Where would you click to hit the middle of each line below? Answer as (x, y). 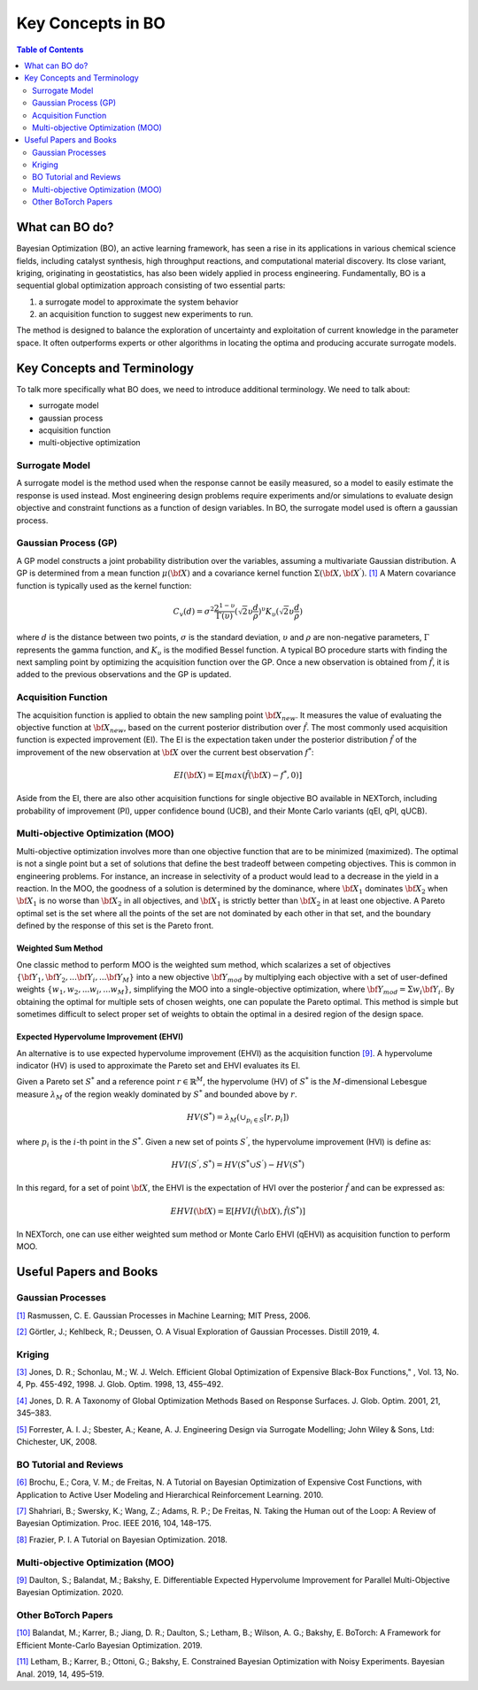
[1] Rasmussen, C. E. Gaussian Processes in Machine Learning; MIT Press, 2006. (164, 1316)
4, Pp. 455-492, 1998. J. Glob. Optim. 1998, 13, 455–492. (120, 1385)
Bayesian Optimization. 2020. (70, 1593)
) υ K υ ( (269, 612)
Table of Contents (50, 50)
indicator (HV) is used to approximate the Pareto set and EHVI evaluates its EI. (158, 1065)
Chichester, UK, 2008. (57, 1442)
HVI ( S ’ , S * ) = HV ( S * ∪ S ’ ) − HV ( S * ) (238, 1164)
